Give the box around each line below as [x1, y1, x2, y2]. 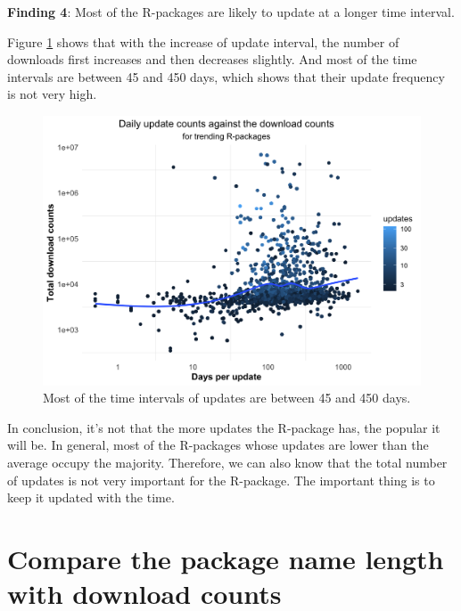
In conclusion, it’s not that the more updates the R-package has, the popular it [7, 418, 440, 436]
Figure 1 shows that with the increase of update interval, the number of [7, 32, 399, 51]
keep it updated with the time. [7, 488, 175, 507]
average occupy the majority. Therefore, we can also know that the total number [7, 453, 448, 472]
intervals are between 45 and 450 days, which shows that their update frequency [7, 67, 445, 86]
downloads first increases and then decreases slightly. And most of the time [7, 50, 417, 69]
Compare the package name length [7, 540, 444, 576]
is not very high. [7, 85, 97, 103]
